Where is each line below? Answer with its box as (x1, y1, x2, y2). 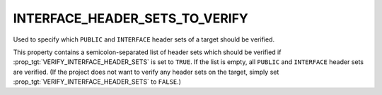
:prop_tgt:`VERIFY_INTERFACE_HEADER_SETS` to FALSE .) (13, 77, 182, 86)
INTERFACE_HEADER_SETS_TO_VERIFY (13, 11, 249, 26)
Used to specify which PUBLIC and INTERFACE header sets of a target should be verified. (13, 35, 275, 44)
